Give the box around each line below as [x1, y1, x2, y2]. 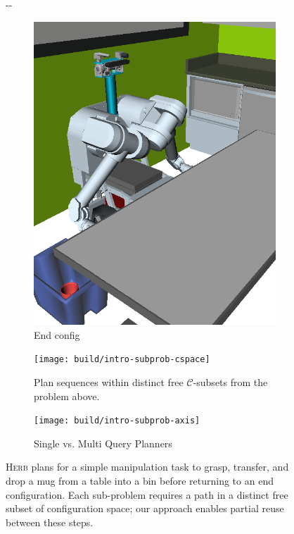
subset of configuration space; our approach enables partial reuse [6, 501, 284, 516]
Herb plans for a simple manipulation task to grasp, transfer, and [6, 459, 289, 474]
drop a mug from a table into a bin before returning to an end [6, 473, 274, 488]
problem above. [34, 388, 100, 403]
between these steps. [6, 514, 94, 529]
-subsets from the [193, 375, 268, 390]
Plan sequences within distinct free [34, 375, 184, 390]
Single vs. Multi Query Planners [34, 435, 172, 450]
